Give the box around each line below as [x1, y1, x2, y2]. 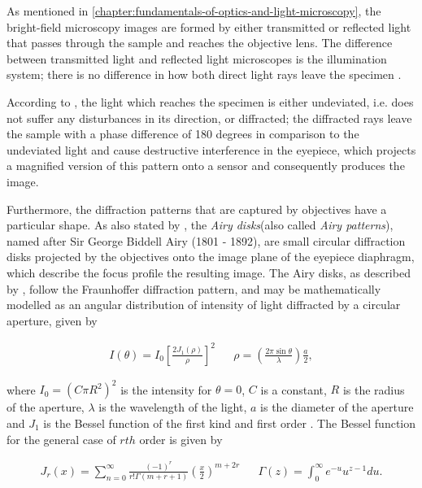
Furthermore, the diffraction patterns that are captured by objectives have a [7, 200, 387, 217]
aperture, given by [7, 312, 98, 329]
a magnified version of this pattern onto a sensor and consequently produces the [7, 157, 405, 174]
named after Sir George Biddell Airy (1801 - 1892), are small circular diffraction [7, 232, 406, 249]
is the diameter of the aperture [260, 399, 414, 416]
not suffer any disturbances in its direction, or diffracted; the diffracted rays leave [7, 109, 412, 126]
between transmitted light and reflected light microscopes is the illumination [7, 50, 387, 67]
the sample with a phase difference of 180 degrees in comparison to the [7, 125, 359, 142]
